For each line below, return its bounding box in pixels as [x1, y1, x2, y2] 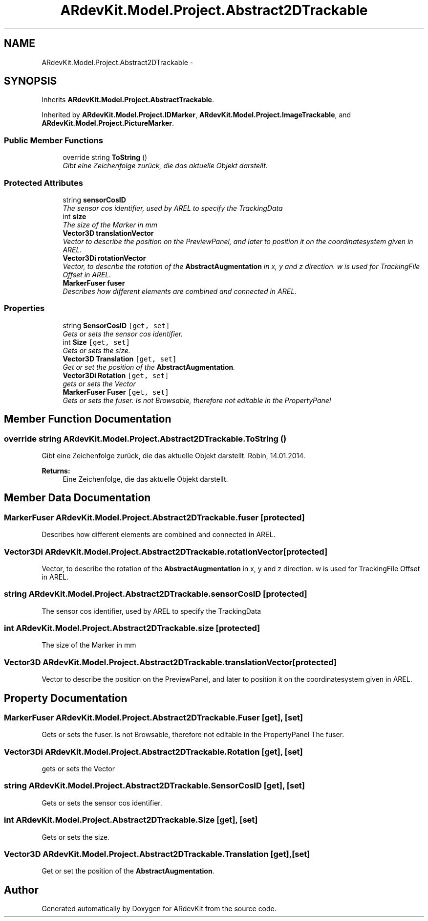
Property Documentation [4, 692, 128, 704]
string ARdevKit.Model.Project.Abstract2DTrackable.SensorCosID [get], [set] [4, 781, 305, 791]
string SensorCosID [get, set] [63, 321, 170, 330]
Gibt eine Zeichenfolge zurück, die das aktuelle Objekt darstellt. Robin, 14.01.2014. [42, 451, 305, 460]
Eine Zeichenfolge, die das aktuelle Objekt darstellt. [63, 474, 228, 483]
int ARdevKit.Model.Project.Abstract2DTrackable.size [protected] [4, 623, 260, 633]
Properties [4, 303, 45, 314]
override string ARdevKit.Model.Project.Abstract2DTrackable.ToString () [4, 433, 287, 444]
